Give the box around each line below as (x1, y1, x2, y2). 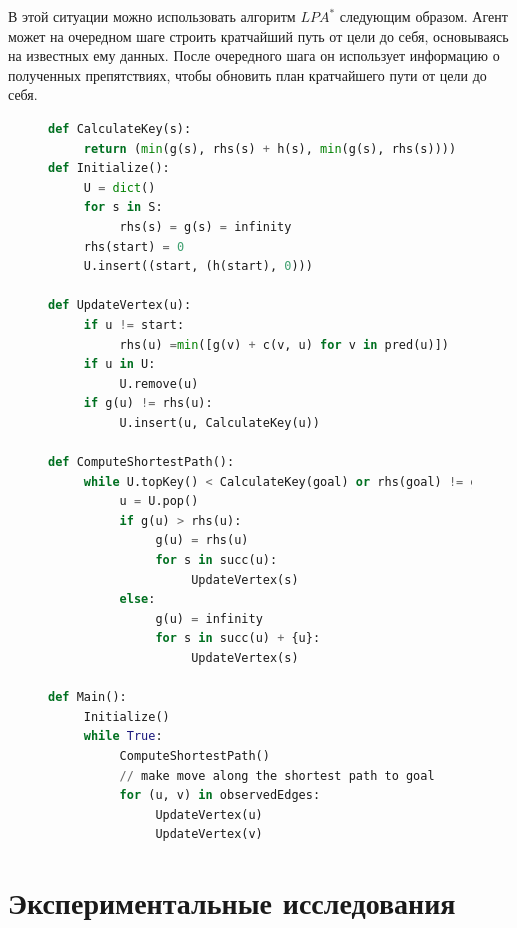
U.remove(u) (119, 376, 199, 391)
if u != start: (83, 317, 185, 332)
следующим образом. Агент (339, 6, 508, 26)
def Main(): (48, 690, 127, 705)
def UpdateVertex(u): (48, 298, 192, 313)
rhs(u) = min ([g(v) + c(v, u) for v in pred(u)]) (119, 337, 449, 352)
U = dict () (83, 180, 156, 195)
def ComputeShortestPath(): (48, 455, 235, 470)
